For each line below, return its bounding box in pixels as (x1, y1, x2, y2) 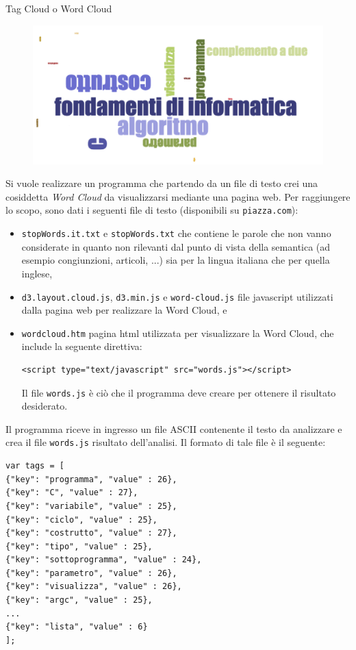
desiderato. (21, 399, 68, 413)
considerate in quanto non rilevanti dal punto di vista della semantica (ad (21, 239, 331, 253)
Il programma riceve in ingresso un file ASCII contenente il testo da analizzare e (5, 421, 342, 436)
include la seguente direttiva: (21, 339, 142, 353)
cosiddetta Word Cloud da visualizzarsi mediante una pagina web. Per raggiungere (5, 189, 351, 203)
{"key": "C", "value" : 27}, (5, 488, 138, 498)
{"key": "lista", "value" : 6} (5, 622, 148, 632)
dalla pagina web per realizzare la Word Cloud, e (21, 303, 227, 317)
